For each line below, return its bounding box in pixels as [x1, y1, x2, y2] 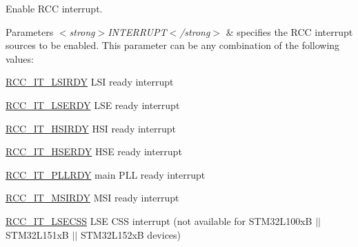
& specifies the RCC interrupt [226, 24, 353, 39]
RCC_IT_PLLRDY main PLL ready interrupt [6, 167, 206, 181]
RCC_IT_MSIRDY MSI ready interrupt [6, 190, 179, 205]
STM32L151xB [6, 227, 69, 241]
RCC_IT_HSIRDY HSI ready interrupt [6, 121, 176, 135]
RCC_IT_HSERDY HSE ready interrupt [6, 144, 182, 159]
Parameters [6, 24, 54, 39]
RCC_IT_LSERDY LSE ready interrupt [6, 97, 180, 112]
